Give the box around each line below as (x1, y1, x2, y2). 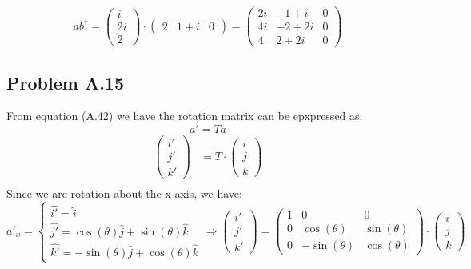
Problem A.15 (6, 70, 124, 94)
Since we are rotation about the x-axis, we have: (6, 185, 242, 202)
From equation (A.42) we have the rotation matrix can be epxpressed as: (6, 107, 363, 124)
